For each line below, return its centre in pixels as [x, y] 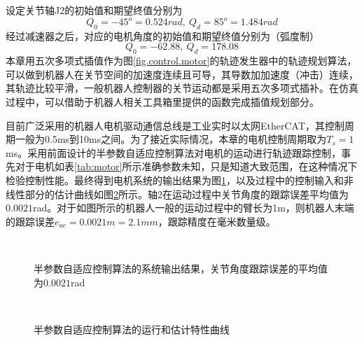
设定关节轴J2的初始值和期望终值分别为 [94, 10]
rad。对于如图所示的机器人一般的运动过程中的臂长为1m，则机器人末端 [193, 208]
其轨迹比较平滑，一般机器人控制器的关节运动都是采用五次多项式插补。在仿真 [182, 88]
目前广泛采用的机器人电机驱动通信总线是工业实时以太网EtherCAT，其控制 [175, 125]
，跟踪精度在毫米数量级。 [217, 221]
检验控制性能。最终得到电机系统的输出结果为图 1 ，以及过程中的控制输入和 [175, 180]
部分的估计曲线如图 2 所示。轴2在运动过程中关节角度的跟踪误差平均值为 [187, 194]
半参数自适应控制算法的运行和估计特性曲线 [132, 329]
